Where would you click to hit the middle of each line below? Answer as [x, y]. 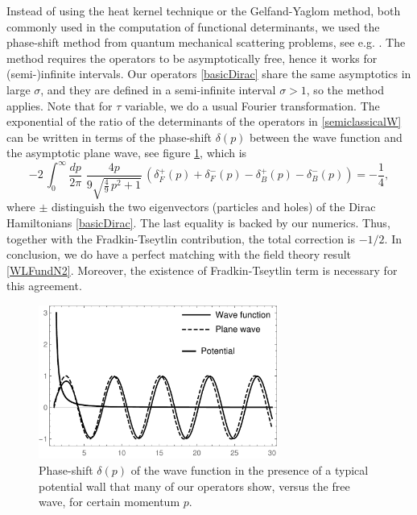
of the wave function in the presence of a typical [250, 470]
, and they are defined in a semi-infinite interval [158, 89]
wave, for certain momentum [109, 502]
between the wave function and [326, 137]
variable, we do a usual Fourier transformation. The [252, 105]
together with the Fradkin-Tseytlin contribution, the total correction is [181, 238]
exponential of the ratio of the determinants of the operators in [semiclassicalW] [204, 121]
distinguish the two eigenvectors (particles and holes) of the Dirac [214, 207]
